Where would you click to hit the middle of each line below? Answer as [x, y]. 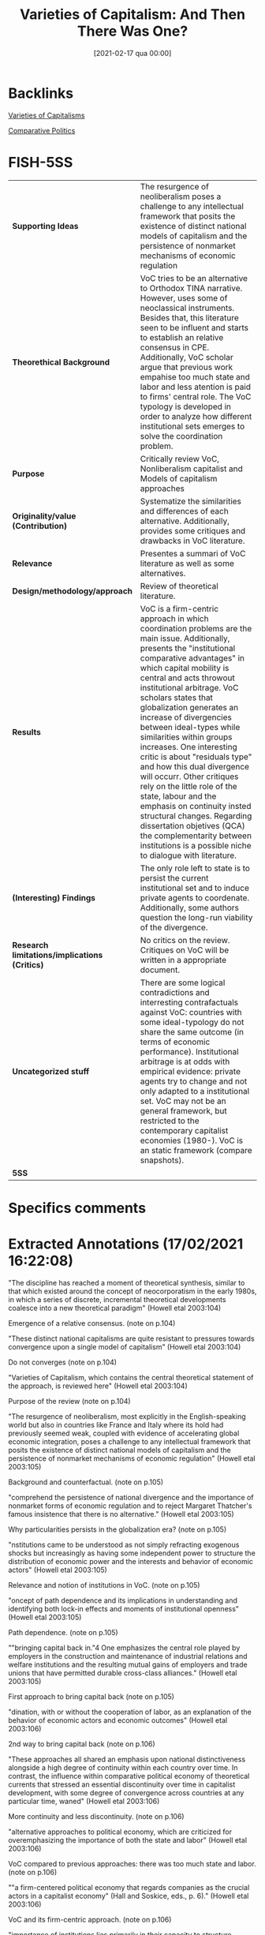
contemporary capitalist [184, 1130]
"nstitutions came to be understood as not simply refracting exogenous [124, 1544]
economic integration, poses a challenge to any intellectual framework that [129, 1441]
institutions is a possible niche [196, 845]
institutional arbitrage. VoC [189, 687]
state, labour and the [178, 796]
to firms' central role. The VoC [196, 396]
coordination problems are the [196, 628]
